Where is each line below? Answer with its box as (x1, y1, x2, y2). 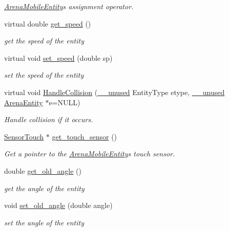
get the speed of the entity (4, 35, 85, 46)
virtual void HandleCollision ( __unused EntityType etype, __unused (4, 86, 225, 97)
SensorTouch (4, 131, 44, 142)
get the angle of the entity (4, 182, 85, 193)
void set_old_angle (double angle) (4, 200, 113, 211)
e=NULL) (49, 97, 80, 107)
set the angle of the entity (4, 217, 85, 227)
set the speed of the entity (4, 70, 84, 80)
